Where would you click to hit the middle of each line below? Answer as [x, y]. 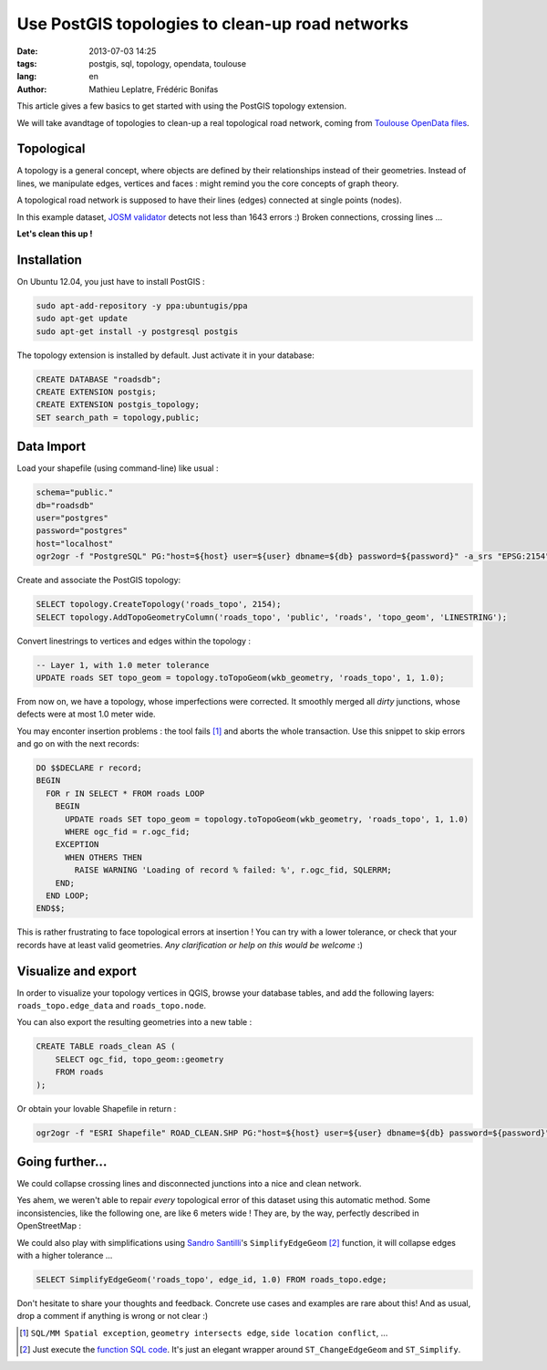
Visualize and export [77, 971]
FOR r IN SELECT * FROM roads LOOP [125, 793]
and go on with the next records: [78, 744]
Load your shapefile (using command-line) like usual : [118, 468]
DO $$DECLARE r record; [89, 768]
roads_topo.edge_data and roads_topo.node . [112, 1006]
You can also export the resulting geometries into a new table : [134, 1022]
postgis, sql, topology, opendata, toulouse [167, 63]
